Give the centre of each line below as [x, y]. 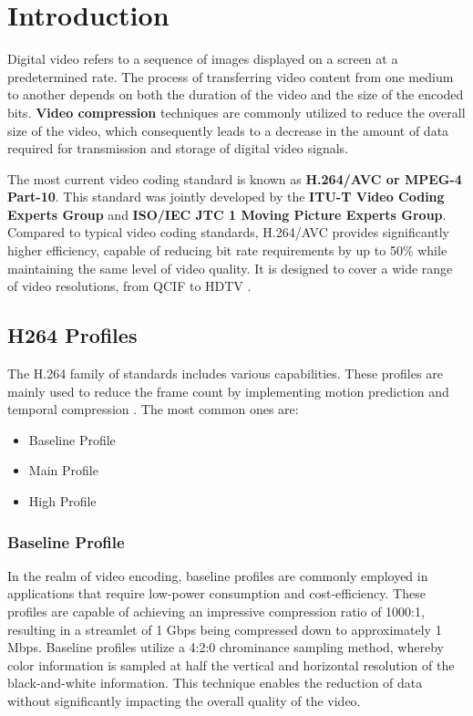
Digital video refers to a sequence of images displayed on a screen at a [203, 59]
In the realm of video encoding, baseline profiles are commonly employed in [218, 575]
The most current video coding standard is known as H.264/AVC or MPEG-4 [235, 178]
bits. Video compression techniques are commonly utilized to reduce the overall [236, 112]
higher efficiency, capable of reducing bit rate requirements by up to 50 [205, 250]
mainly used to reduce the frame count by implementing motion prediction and [228, 391]
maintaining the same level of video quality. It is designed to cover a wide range [230, 268]
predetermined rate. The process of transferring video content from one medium [231, 76]
